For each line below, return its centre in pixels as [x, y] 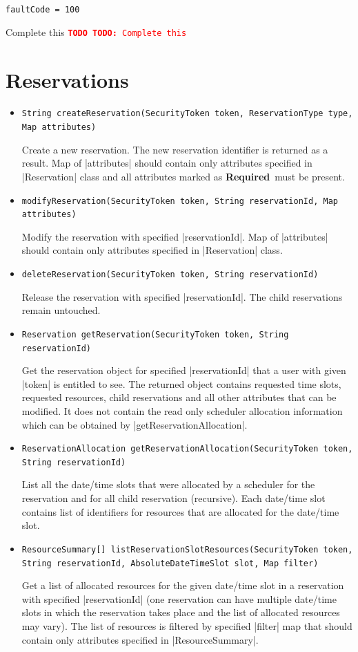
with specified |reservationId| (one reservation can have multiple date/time [179, 598]
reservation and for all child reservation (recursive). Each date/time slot [173, 498]
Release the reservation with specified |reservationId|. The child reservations [182, 296]
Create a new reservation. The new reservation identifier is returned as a [175, 149]
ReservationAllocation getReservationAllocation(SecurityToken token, [187, 449]
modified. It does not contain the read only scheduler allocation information [182, 410]
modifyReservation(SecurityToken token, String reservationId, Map [180, 201]
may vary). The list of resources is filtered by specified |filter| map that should [187, 625]
